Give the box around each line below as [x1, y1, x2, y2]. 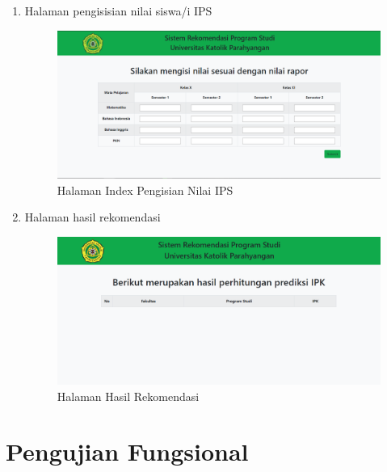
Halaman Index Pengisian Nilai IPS [57, 181, 233, 198]
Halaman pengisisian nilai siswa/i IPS [24, 2, 212, 19]
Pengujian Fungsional [6, 435, 249, 468]
